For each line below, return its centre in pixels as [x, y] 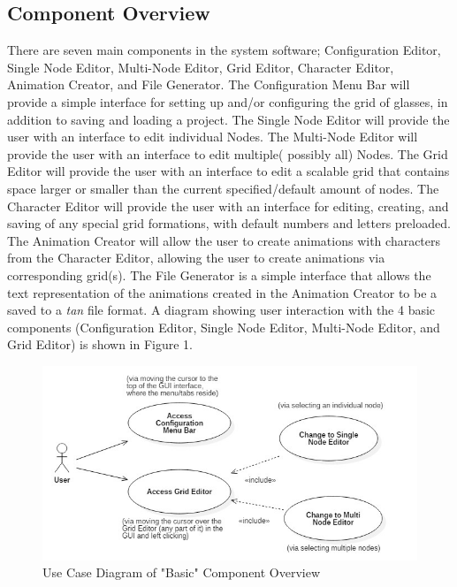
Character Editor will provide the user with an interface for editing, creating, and [228, 206]
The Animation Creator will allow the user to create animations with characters [224, 240]
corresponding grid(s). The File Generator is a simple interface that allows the [219, 274]
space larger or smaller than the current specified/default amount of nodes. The [223, 188]
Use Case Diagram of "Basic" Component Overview [182, 572]
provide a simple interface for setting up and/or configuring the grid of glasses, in [228, 101]
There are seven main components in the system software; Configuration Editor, [224, 50]
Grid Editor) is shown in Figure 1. [100, 344]
